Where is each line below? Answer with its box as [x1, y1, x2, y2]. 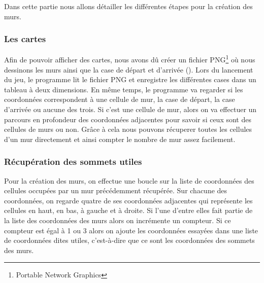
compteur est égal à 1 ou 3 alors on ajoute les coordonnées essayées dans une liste [4, 225, 258, 235]
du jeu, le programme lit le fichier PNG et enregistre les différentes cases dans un [4, 74, 256, 85]
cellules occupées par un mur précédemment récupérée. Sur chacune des [4, 185, 227, 196]
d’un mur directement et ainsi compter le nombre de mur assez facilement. [4, 133, 236, 144]
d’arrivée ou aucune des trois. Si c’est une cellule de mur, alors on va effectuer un [4, 104, 257, 115]
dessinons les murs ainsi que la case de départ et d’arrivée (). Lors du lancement [4, 64, 253, 75]
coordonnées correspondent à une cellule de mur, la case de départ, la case [4, 94, 235, 104]
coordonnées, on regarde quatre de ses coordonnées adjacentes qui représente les [4, 195, 253, 205]
